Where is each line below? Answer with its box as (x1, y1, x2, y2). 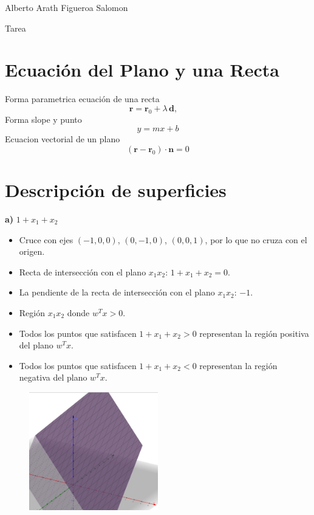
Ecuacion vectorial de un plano (5, 133, 120, 145)
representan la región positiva (199, 327, 309, 339)
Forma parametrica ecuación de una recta (5, 92, 160, 105)
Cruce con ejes (19, 233, 73, 246)
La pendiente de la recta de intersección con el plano (19, 286, 215, 299)
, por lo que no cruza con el (205, 233, 307, 246)
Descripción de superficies (5, 178, 227, 202)
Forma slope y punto (5, 112, 82, 125)
